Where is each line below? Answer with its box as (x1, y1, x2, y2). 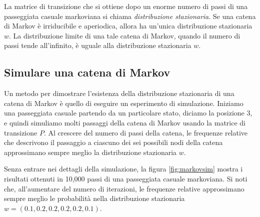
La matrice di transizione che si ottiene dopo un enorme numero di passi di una (4, 1, 248, 11)
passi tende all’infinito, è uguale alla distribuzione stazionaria (4, 40, 191, 50)
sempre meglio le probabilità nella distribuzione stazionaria (4, 193, 185, 203)
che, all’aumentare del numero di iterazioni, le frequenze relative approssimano (4, 183, 244, 193)
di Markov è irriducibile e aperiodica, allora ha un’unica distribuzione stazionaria (4, 20, 252, 31)
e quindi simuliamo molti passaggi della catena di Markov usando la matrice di (4, 117, 245, 127)
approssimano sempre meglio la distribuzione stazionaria (4, 146, 177, 157)
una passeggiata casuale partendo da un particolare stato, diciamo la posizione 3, (4, 107, 252, 118)
